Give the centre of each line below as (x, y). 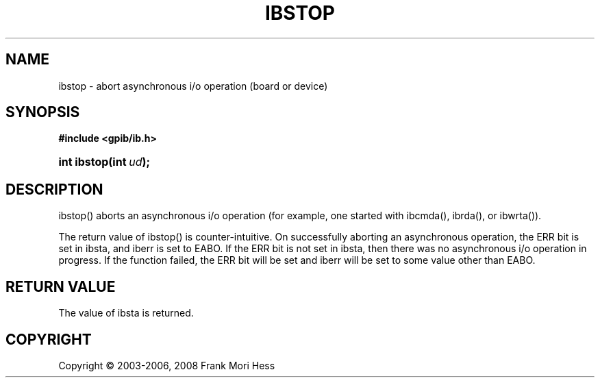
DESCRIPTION (54, 189)
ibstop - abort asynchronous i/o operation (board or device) (193, 86)
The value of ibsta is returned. (126, 313)
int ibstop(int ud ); (104, 162)
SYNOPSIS (43, 112)
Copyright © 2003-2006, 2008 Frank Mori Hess (167, 365)
